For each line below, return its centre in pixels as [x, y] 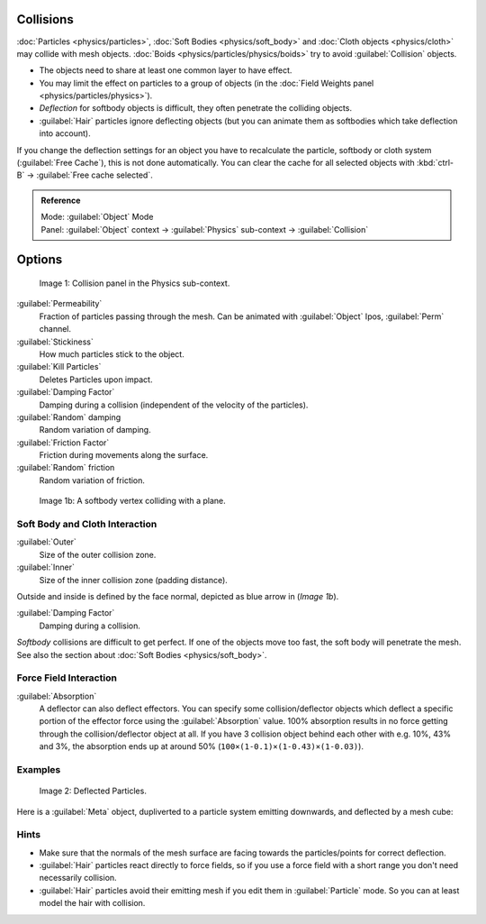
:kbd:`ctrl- [435, 163]
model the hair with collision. [92, 903]
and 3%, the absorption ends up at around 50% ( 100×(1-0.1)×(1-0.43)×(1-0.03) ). [202, 746]
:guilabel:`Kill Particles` [59, 367]
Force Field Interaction [67, 678]
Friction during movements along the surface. [124, 455]
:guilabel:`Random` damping [69, 417]
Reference [61, 200]
